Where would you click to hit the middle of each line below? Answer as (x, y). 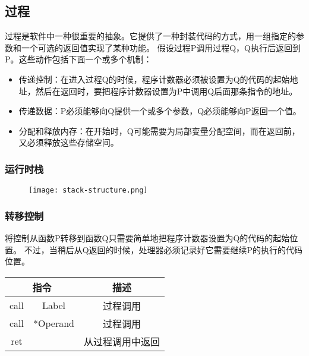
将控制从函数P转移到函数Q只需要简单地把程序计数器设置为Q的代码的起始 (147, 238)
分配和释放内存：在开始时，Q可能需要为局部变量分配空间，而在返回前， (159, 130)
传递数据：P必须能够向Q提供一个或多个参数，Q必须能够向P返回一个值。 (160, 111)
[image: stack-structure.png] (88, 190)
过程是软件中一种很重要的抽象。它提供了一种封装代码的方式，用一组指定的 (150, 36)
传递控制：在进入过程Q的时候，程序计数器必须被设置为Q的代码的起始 (154, 79)
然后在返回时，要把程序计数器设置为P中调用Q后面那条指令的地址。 (166, 91)
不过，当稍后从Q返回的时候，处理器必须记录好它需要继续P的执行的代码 (163, 249)
